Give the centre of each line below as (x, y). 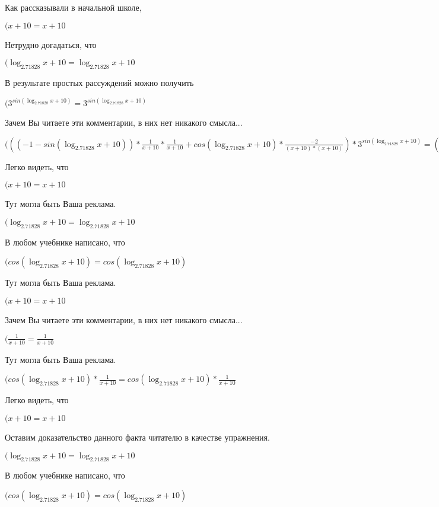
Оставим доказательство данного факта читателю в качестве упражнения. (137, 437)
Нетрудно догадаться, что (51, 44)
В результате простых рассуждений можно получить (99, 82)
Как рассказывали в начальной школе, (73, 7)
